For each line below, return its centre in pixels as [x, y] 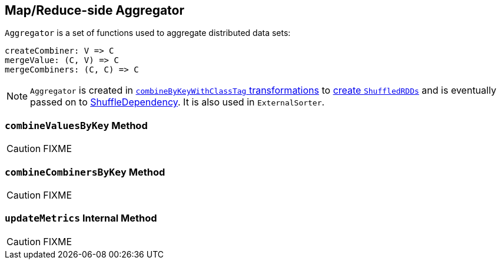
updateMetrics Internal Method [81, 218]
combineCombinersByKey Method [85, 172]
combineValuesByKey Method [76, 125]
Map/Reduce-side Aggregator [95, 10]
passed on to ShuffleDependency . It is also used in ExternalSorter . [177, 102]
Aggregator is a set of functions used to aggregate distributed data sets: [148, 33]
